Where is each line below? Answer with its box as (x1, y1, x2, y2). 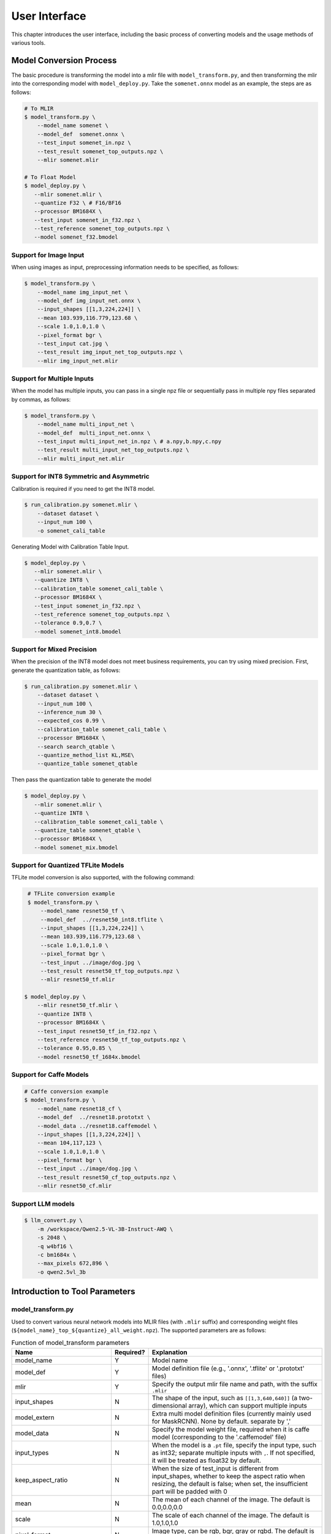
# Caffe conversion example (24, 1088, 108, 1095)
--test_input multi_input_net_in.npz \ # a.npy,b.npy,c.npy (37, 437, 222, 445)
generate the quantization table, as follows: (11, 666, 121, 674)
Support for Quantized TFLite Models (11, 861, 124, 869)
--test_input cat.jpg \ (37, 340, 108, 347)
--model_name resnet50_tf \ (40, 908, 125, 914)
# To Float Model (24, 174, 77, 180)
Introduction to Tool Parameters (11, 1286, 135, 1297)
